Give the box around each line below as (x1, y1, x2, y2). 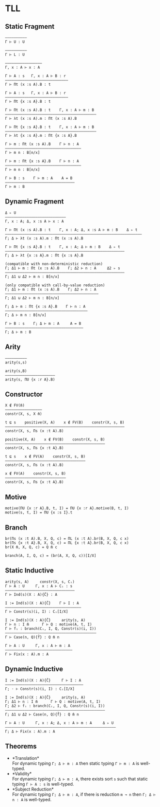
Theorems (5, 742, 37, 751)
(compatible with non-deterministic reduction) (5, 261, 103, 266)
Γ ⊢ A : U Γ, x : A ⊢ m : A (5, 643, 70, 648)
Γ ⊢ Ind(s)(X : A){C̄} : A (5, 592, 57, 597)
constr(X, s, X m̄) (5, 412, 42, 417)
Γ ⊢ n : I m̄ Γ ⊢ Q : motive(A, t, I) (5, 622, 92, 627)
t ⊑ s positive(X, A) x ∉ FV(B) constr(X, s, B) (5, 420, 125, 425)
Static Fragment (5, 22, 55, 31)
